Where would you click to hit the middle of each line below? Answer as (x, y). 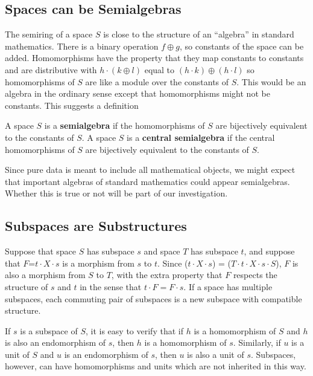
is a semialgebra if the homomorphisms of (125, 125)
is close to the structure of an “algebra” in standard (199, 34)
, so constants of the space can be (242, 46)
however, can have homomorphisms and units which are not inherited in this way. (156, 366)
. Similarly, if (257, 342)
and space (162, 251)
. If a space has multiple (228, 286)
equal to (160, 69)
